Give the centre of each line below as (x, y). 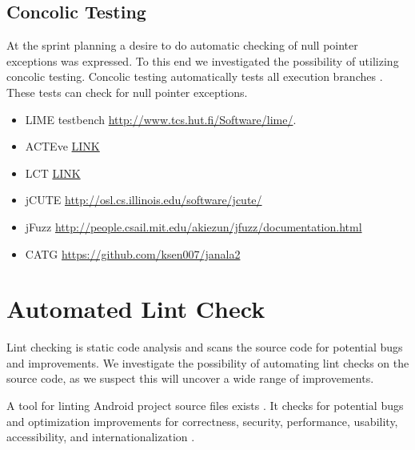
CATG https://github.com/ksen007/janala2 (133, 253)
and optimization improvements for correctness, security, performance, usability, (202, 421)
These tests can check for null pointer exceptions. (127, 92)
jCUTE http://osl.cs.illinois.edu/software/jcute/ (144, 200)
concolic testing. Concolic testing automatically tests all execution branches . (195, 76)
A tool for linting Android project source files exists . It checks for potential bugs (205, 406)
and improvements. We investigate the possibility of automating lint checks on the (208, 362)
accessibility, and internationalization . (101, 437)
